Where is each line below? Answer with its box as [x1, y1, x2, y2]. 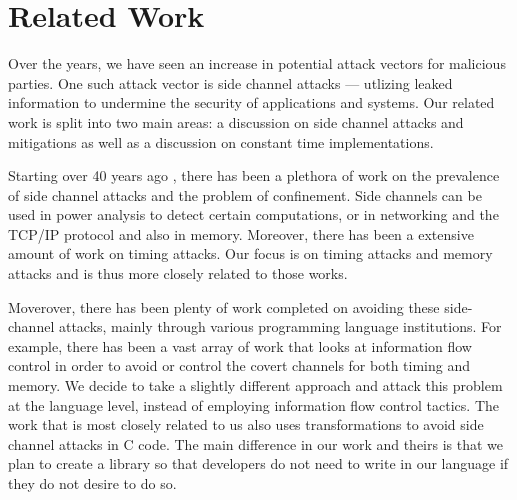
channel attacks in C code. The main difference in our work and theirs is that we [8, 433, 504, 454]
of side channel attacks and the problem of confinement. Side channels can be [8, 184, 482, 205]
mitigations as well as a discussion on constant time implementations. [8, 131, 434, 152]
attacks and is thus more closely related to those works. [8, 263, 348, 284]
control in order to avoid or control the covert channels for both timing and [8, 355, 470, 376]
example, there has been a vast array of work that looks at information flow [8, 335, 472, 356]
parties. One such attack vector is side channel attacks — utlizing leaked [8, 72, 453, 93]
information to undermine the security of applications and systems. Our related [8, 92, 495, 113]
